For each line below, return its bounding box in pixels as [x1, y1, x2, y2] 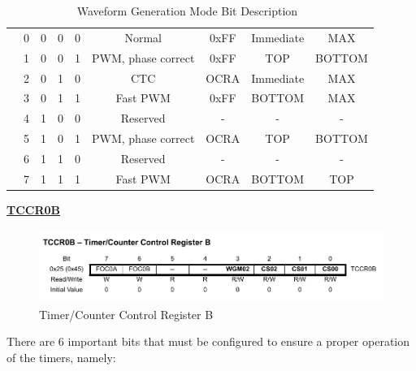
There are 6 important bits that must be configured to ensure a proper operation [6, 333, 410, 350]
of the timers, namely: [6, 349, 116, 366]
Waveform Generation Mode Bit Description [76, 2, 298, 19]
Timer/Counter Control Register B [39, 305, 214, 322]
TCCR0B [6, 201, 61, 218]
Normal [124, 28, 162, 45]
